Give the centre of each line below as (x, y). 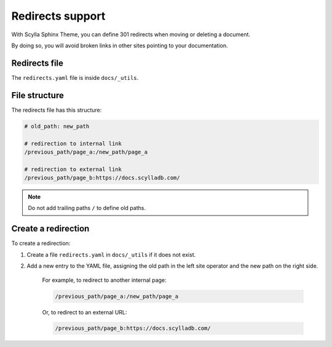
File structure (38, 95)
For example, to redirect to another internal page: (104, 280)
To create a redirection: (41, 243)
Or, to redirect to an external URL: (85, 312)
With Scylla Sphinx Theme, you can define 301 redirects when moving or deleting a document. (131, 34)
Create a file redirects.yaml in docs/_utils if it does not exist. (111, 254)
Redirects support (58, 16)
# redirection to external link (73, 169)
